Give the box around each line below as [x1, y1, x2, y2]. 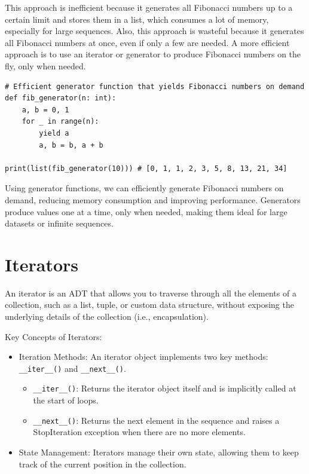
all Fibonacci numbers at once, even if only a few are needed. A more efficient [5, 36, 290, 48]
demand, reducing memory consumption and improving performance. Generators [5, 193, 301, 206]
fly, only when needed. [5, 59, 86, 72]
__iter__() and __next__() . [19, 362, 126, 374]
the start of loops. [33, 394, 99, 406]
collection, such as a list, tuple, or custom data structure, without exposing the [5, 298, 294, 311]
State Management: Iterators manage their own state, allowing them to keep [19, 445, 299, 458]
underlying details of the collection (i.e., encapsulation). [5, 310, 209, 322]
